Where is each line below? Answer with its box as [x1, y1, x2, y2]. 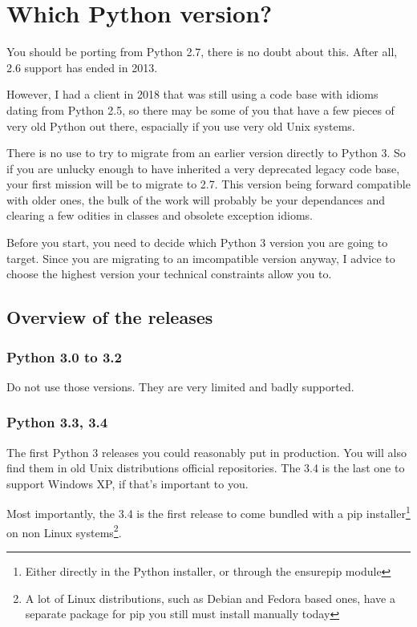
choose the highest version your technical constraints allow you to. [6, 265, 332, 282]
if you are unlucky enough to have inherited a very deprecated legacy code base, [6, 160, 400, 176]
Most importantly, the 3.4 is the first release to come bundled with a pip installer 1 [6, 503, 411, 522]
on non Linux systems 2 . [6, 521, 122, 540]
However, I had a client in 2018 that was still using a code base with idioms [6, 86, 379, 103]
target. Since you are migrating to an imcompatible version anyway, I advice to [6, 249, 395, 266]
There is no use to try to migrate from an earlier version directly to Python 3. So [6, 144, 406, 161]
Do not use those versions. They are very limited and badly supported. [6, 378, 354, 394]
